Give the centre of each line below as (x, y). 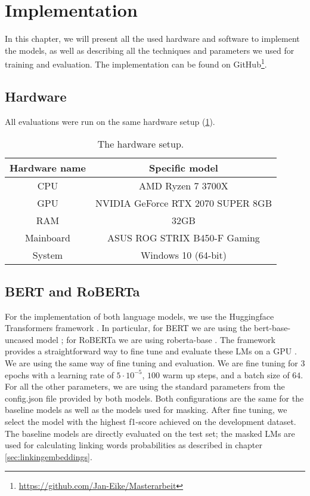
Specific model (183, 168)
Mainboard (48, 238)
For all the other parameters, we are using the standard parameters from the (145, 386)
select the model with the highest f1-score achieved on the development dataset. (151, 421)
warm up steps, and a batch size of (226, 374)
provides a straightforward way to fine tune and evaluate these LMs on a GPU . (151, 351)
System (48, 255)
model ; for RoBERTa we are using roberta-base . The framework (156, 339)
